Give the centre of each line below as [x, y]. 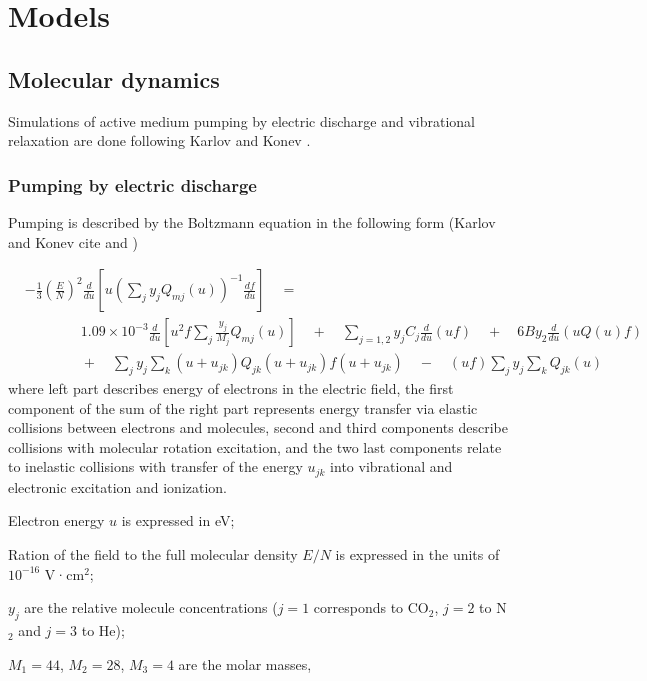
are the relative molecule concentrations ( [151, 607]
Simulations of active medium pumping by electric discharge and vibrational [241, 120]
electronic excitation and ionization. [118, 486]
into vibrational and [391, 466]
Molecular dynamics [114, 78]
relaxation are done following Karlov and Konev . [159, 140]
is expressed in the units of [417, 554]
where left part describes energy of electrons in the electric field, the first [231, 388]
